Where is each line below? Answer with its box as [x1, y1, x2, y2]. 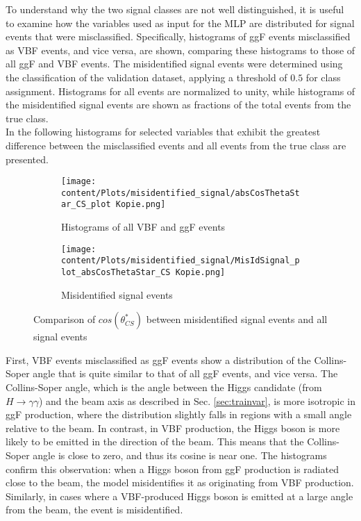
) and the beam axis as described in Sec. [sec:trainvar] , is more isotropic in [38, 393, 355, 408]
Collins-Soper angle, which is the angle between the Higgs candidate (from [6, 380, 322, 395]
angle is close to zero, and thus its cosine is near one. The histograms [33, 448, 327, 462]
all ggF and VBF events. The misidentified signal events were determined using [6, 56, 343, 71]
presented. [6, 151, 49, 166]
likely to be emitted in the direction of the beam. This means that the [6, 434, 304, 449]
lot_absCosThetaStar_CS [61, 267, 171, 277]
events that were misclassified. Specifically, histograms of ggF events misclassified [6, 29, 351, 44]
